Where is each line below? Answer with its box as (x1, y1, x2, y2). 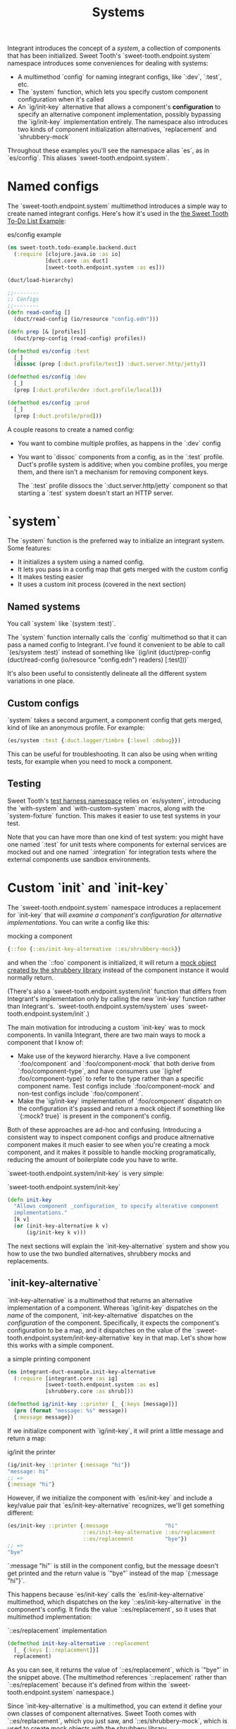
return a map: (7, 1433, 47, 1443)
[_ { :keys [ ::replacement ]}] (13, 1646, 99, 1654)
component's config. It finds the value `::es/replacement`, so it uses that (7, 1605, 217, 1613)
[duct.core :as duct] (44, 257, 109, 265)
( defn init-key (7, 1196, 52, 1203)
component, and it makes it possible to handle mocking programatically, (7, 1148, 216, 1156)
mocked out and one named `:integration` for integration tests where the (7, 847, 217, 856)
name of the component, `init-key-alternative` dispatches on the (7, 1311, 194, 1319)
